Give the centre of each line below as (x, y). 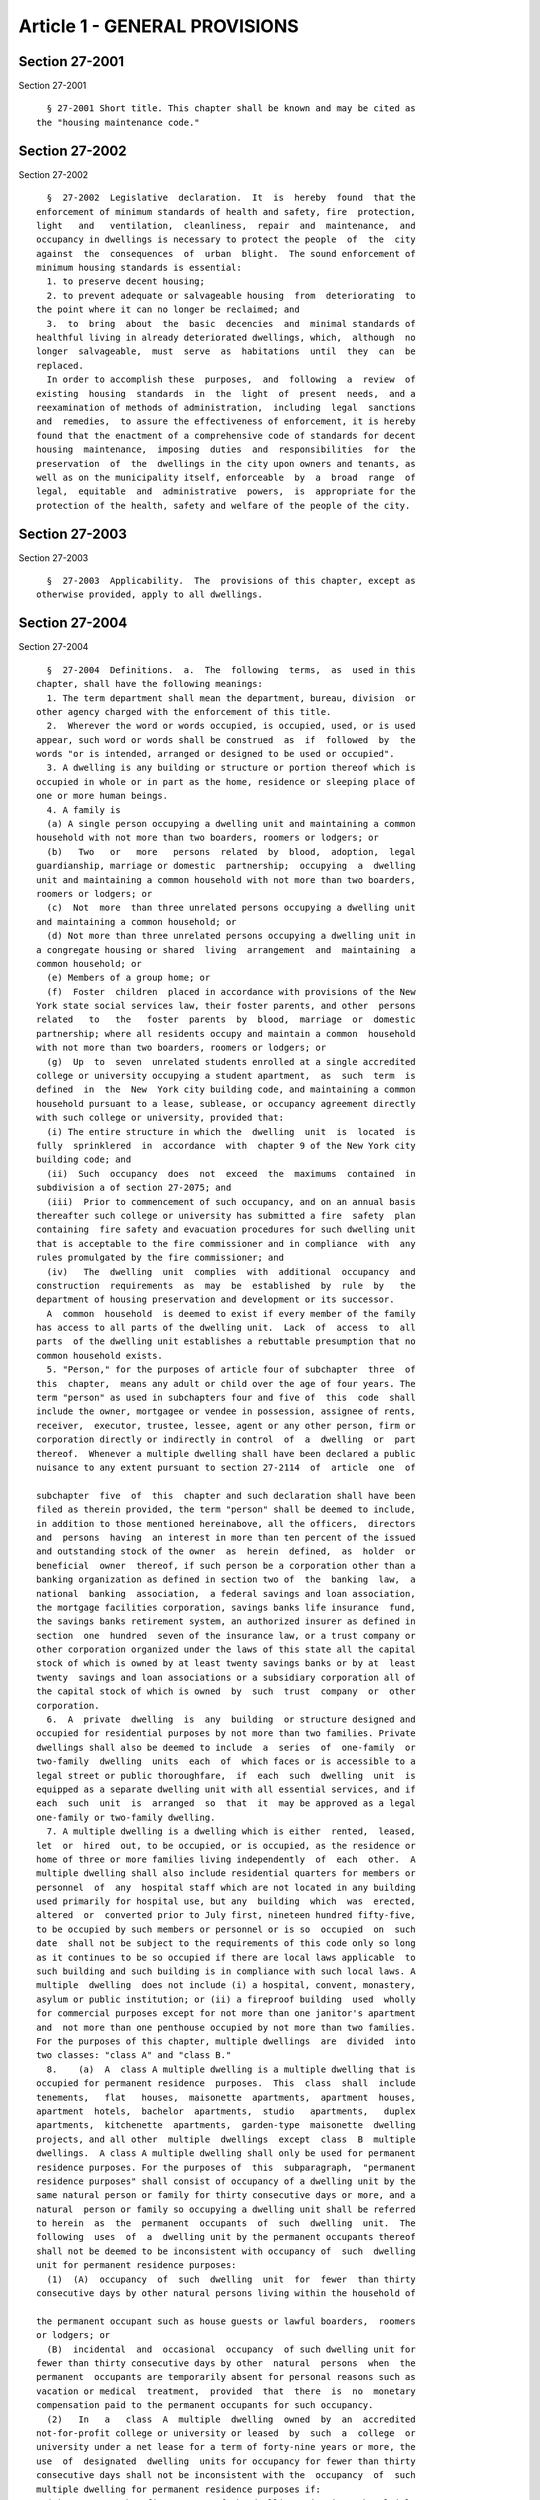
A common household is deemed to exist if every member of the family (231, 1313)
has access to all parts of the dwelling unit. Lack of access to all (226, 1328)
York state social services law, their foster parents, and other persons (226, 1006)
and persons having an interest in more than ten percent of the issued (226, 1537)
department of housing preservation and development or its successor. (215, 1299)
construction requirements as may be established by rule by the (226, 1285)
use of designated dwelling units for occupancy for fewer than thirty (226, 2461)
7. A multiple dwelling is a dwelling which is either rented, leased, (231, 1831)
